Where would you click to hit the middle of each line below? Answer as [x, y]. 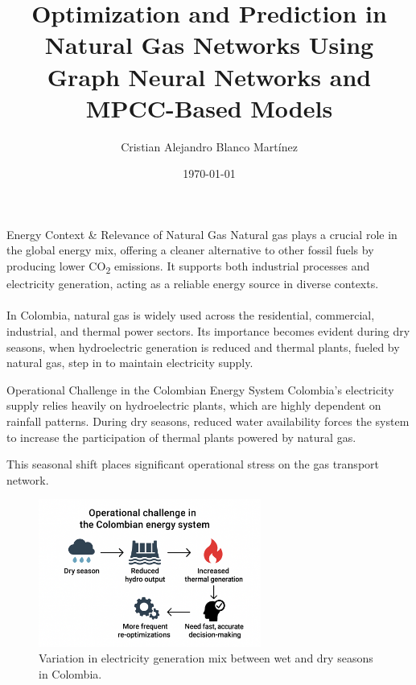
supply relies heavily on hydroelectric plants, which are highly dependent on [194, 405]
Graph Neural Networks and [209, 76]
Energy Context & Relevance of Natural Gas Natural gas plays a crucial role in [202, 234]
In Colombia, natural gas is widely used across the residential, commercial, [191, 315]
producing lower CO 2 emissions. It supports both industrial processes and [188, 267]
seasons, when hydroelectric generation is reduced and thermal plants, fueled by [203, 347]
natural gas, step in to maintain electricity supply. [130, 363]
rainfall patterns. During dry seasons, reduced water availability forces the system [208, 421]
